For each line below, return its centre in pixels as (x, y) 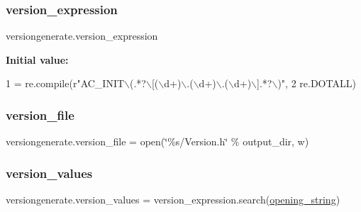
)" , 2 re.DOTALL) (317, 83)
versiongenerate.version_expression (82, 36)
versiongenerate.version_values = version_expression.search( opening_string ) (173, 200)
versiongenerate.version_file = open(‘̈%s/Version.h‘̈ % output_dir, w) (157, 141)
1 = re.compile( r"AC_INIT (65, 83)
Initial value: (37, 59)
